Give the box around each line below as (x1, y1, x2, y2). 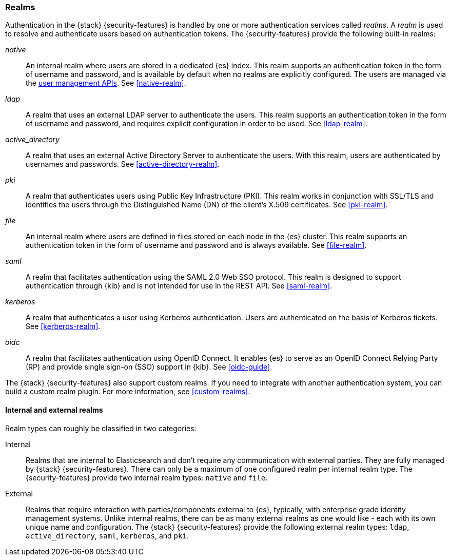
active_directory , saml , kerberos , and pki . (26, 531, 189, 540)
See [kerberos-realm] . (26, 322, 101, 331)
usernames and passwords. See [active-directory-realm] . (26, 160, 220, 169)
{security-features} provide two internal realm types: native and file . (26, 473, 268, 482)
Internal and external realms (5, 405, 103, 414)
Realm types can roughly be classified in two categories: (5, 423, 197, 433)
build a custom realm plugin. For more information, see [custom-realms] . (5, 387, 250, 396)
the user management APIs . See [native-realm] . (26, 79, 186, 88)
